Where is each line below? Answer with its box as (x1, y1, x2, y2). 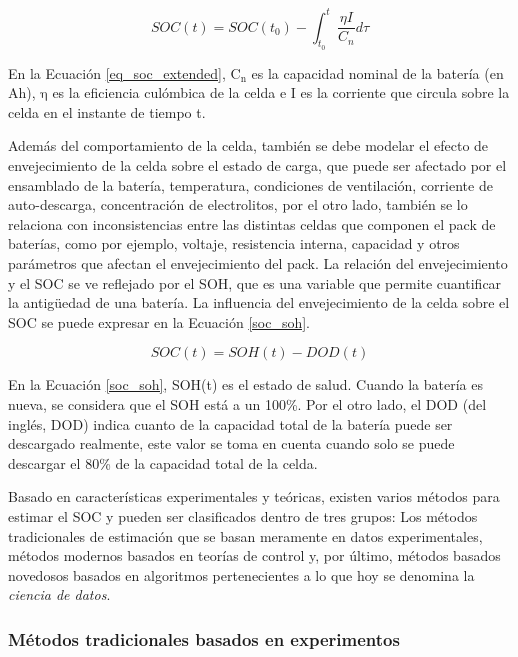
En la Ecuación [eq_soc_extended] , (8, 62, 226, 83)
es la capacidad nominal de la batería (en (251, 62, 504, 83)
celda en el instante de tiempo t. (8, 101, 206, 122)
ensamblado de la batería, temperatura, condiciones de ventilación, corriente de (8, 174, 493, 195)
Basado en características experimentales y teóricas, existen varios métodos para (8, 486, 500, 507)
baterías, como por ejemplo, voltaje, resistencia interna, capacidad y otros (8, 233, 460, 254)
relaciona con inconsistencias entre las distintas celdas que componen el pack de (8, 213, 496, 234)
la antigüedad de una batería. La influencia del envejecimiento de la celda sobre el (8, 292, 510, 313)
